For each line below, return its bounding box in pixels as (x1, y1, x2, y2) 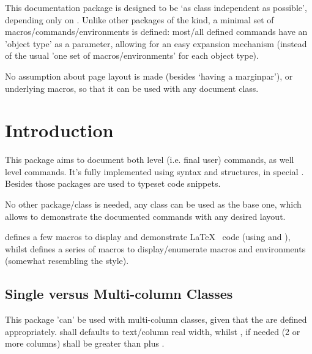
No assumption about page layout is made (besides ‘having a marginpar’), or (5, 69, 293, 82)
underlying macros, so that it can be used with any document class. (5, 81, 259, 94)
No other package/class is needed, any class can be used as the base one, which (5, 198, 302, 211)
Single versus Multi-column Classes (5, 284, 233, 303)
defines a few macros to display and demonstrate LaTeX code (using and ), (5, 230, 291, 243)
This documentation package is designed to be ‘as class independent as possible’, (5, 1, 307, 13)
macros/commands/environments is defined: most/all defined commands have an (5, 25, 308, 38)
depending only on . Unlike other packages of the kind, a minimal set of (5, 13, 274, 26)
